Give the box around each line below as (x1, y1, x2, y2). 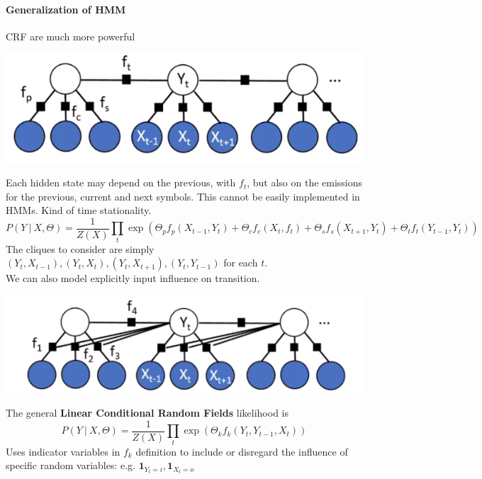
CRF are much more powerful (6, 28, 135, 43)
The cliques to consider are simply (6, 241, 155, 256)
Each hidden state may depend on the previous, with (6, 175, 236, 190)
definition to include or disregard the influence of (135, 444, 348, 458)
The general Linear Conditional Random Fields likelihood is (6, 405, 288, 420)
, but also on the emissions (247, 175, 363, 190)
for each (223, 255, 258, 270)
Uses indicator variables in (6, 444, 120, 458)
